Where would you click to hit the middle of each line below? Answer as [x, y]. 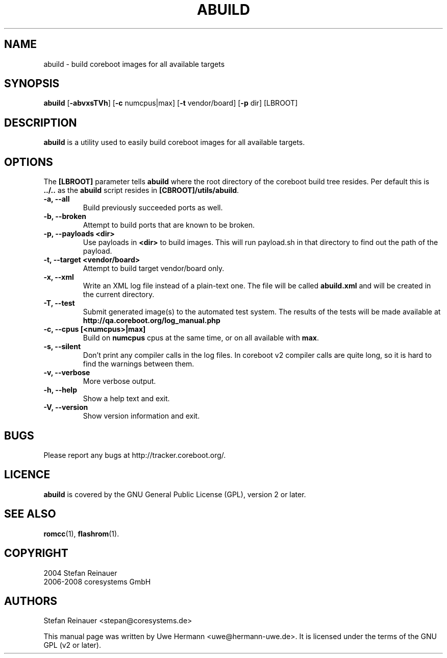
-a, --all [57, 199]
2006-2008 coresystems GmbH [97, 581]
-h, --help [60, 390]
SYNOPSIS [32, 84]
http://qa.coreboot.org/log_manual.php [152, 321]
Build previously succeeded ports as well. [153, 208]
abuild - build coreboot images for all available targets [134, 64]
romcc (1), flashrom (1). [81, 533]
